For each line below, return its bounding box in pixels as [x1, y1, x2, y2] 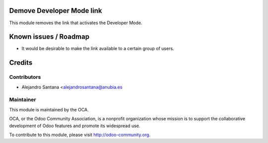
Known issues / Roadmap [9, 33, 89, 41]
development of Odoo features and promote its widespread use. [9, 123, 140, 129]
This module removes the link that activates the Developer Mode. [9, 20, 142, 26]
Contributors [9, 74, 41, 81]
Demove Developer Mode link [9, 6, 102, 15]
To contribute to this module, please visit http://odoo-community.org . [9, 132, 151, 138]
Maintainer [9, 96, 36, 103]
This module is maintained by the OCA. [9, 106, 89, 112]
